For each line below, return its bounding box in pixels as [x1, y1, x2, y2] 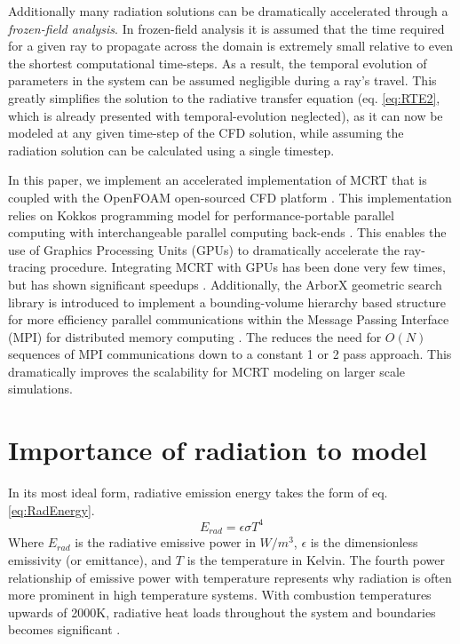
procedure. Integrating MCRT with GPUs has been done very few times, [50, 258, 446, 276]
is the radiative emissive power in [75, 533, 256, 552]
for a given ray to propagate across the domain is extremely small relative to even [8, 36, 453, 55]
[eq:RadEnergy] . [8, 500, 95, 519]
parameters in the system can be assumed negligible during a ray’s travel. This [8, 71, 437, 90]
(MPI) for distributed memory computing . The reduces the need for [8, 327, 382, 346]
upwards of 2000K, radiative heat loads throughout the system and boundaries [8, 602, 436, 621]
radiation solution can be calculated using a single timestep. [8, 140, 335, 159]
